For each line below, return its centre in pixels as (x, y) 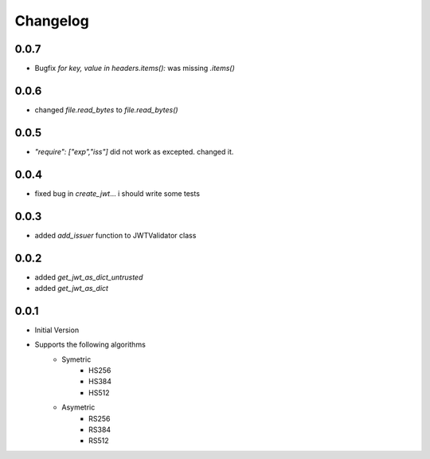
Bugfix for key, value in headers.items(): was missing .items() (135, 69)
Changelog (52, 21)
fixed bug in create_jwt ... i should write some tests (117, 193)
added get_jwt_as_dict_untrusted (89, 277)
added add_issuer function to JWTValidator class (115, 235)
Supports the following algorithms (90, 345)
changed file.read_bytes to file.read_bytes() (106, 110)
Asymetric (78, 407)
